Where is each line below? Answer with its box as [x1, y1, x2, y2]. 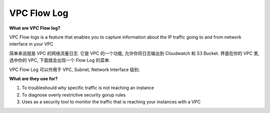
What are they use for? [9, 75, 58, 81]
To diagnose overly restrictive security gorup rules [21, 91, 126, 97]
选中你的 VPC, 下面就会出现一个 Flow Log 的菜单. [9, 57, 110, 63]
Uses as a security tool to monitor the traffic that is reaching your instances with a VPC [21, 99, 201, 105]
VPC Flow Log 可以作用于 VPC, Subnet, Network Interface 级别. [9, 66, 140, 72]
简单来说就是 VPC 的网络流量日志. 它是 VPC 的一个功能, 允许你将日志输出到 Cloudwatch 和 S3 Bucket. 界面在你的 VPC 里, [9, 50, 259, 56]
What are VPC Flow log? [9, 25, 60, 31]
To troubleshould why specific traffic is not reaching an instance [21, 85, 154, 91]
